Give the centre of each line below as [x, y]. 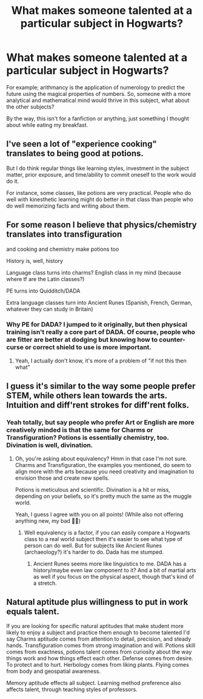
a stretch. [45, 583]
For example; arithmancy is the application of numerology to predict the [95, 87]
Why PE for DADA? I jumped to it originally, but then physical [97, 324]
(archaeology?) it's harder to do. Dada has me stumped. [94, 552]
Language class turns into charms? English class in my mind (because [94, 272]
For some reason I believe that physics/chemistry [101, 225]
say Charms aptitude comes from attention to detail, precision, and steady [99, 639]
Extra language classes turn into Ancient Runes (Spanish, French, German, [99, 302]
